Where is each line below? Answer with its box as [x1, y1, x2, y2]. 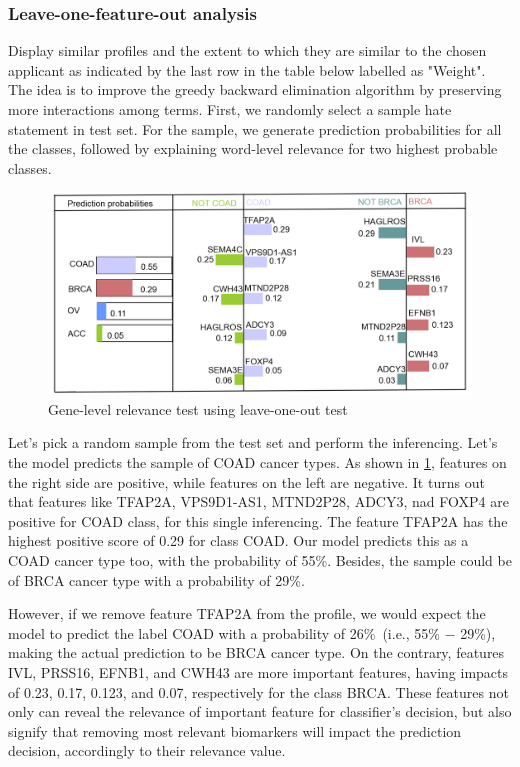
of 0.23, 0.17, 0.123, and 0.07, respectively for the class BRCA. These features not [8, 681, 509, 702]
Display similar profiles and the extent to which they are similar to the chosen [8, 40, 487, 61]
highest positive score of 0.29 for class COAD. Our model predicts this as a [8, 530, 469, 551]
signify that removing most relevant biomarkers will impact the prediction [8, 720, 462, 741]
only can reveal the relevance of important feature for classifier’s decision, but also [8, 701, 512, 722]
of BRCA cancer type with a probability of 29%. [8, 569, 305, 590]
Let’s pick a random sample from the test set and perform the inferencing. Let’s [8, 432, 498, 453]
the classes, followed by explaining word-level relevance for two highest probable [8, 138, 498, 159]
